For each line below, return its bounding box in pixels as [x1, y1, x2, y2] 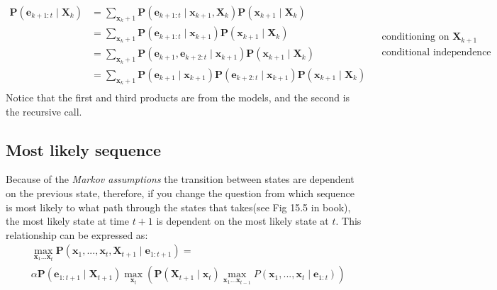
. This [335, 213, 362, 228]
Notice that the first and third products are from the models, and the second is [6, 89, 350, 104]
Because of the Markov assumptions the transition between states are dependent [6, 172, 354, 186]
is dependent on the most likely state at [156, 213, 329, 228]
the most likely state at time [6, 213, 129, 228]
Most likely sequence [6, 138, 162, 160]
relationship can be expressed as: [6, 227, 148, 242]
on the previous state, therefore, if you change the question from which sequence [6, 185, 354, 200]
